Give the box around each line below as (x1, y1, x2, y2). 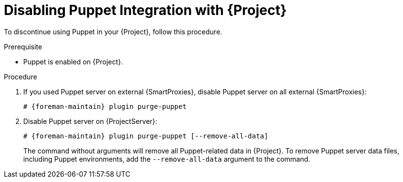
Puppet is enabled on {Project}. (23, 57, 123, 66)
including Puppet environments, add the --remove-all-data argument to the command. (23, 154, 310, 163)
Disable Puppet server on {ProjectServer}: (23, 117, 157, 125)
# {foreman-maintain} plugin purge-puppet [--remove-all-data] (23, 132, 268, 140)
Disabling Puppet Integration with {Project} (4, 2, 287, 18)
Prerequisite (4, 42, 42, 51)
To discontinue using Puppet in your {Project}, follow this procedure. (4, 27, 222, 36)
